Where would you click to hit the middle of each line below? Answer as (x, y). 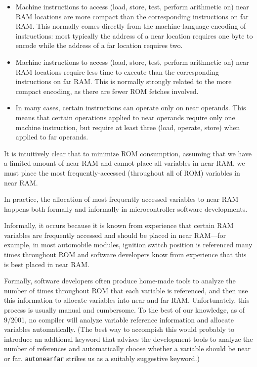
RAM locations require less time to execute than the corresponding (117, 71)
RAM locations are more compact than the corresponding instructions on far (132, 16)
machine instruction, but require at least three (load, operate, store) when (128, 127)
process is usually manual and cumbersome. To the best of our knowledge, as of (125, 310)
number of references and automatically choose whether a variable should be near (128, 348)
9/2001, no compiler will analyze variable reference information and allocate (119, 319)
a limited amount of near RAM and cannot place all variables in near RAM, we (125, 163)
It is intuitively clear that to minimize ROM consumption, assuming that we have (128, 153)
